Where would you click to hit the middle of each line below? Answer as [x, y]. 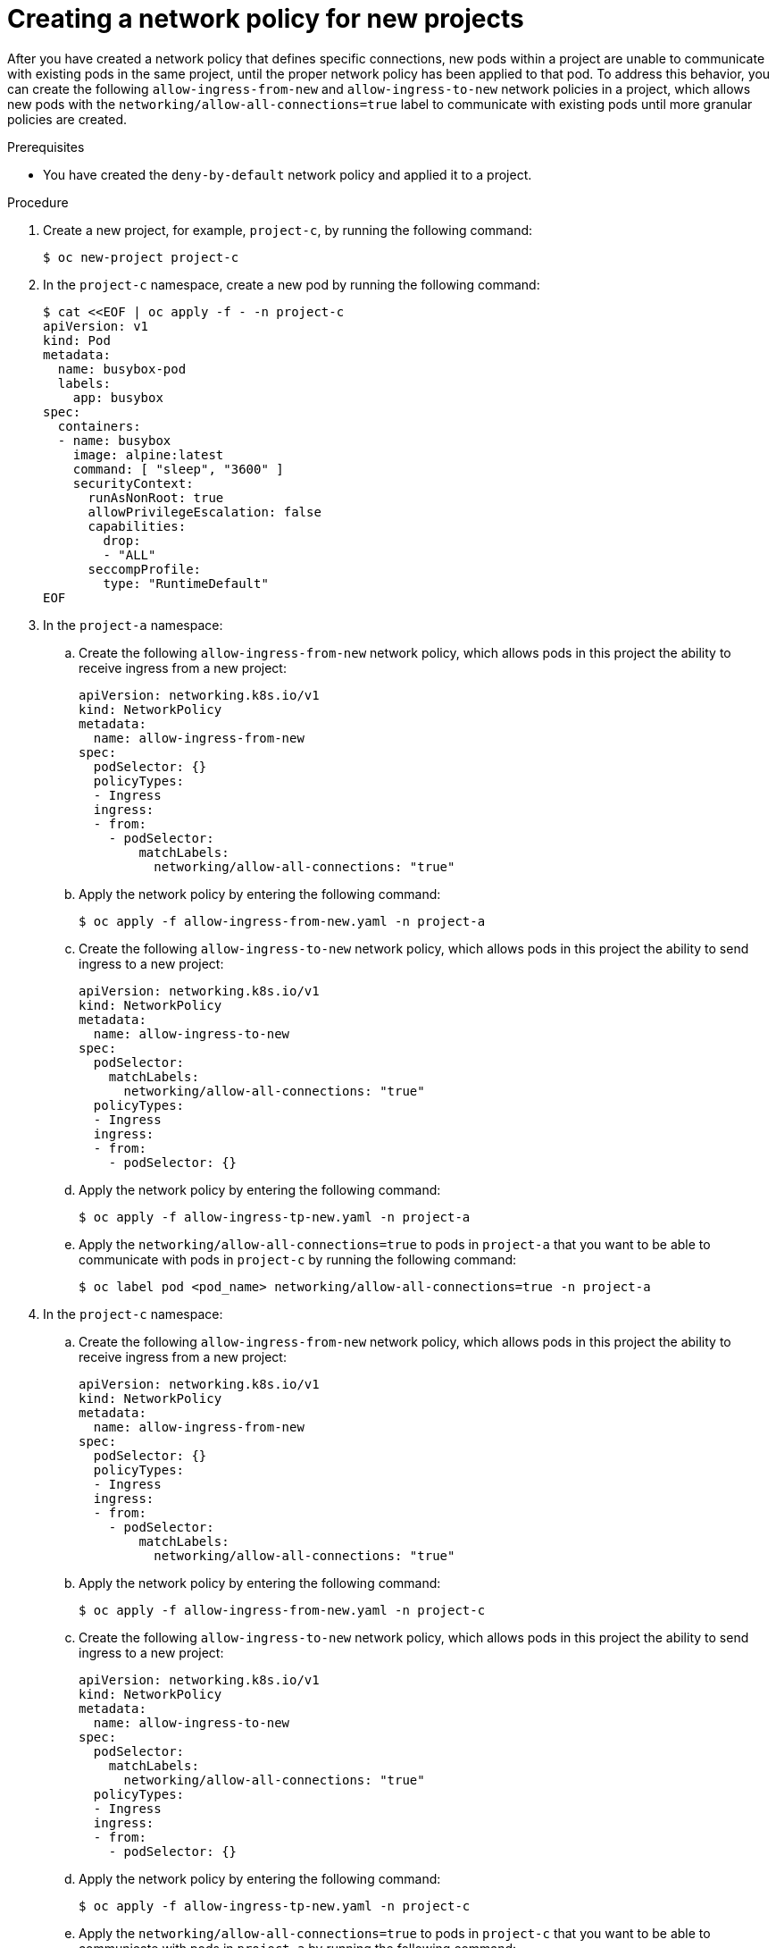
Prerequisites [46, 147]
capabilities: [137, 526]
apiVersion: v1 [96, 326]
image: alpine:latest [148, 454]
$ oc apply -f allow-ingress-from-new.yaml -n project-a [282, 921]
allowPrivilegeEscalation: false [204, 512]
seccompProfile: [145, 569]
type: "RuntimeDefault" [186, 583]
